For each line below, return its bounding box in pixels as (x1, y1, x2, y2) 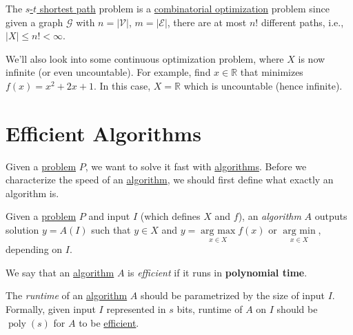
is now (298, 51, 325, 65)
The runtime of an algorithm (6, 288, 128, 303)
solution (6, 223, 39, 237)
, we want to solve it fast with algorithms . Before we (85, 159, 307, 173)
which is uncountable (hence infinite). (183, 78, 343, 92)
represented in (106, 302, 166, 316)
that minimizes (240, 65, 303, 79)
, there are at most (167, 14, 247, 29)
